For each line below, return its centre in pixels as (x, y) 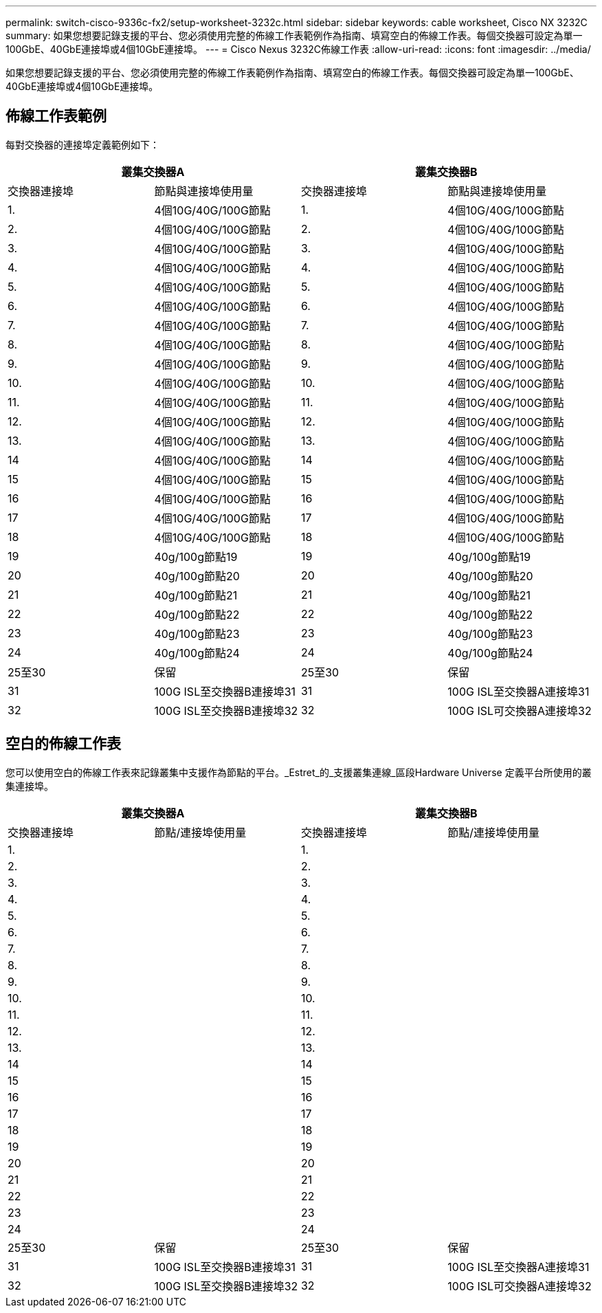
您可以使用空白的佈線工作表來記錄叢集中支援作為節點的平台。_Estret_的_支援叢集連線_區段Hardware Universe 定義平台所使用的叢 (299, 772)
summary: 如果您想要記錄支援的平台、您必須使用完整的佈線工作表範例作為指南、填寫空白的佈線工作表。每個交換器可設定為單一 (294, 35)
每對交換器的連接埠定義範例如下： (82, 144)
